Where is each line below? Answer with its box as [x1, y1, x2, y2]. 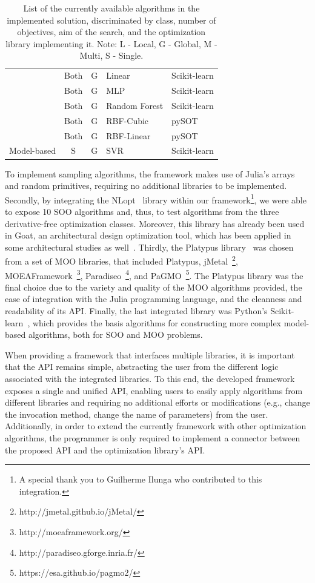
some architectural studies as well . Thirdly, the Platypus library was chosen [5, 240, 294, 253]
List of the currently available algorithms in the [23, 2, 200, 14]
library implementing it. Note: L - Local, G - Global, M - [5, 37, 217, 50]
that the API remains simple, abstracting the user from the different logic [5, 360, 279, 373]
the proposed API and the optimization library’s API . [5, 443, 205, 456]
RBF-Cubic [106, 114, 149, 127]
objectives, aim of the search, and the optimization [17, 25, 206, 38]
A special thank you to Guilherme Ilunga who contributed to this [19, 473, 262, 486]
